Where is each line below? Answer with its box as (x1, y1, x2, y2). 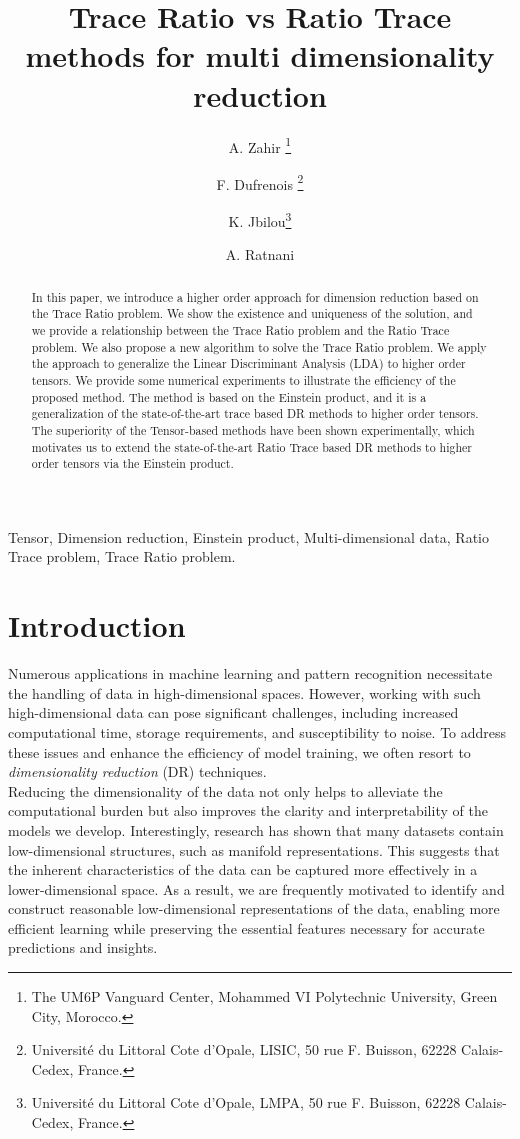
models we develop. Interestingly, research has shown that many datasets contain (8, 819, 504, 840)
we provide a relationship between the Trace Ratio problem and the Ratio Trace (31, 321, 450, 338)
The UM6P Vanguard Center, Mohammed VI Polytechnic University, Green (31, 986, 498, 1007)
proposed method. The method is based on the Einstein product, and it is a (31, 388, 427, 405)
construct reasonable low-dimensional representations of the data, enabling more (8, 898, 500, 919)
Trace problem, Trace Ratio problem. (8, 546, 236, 567)
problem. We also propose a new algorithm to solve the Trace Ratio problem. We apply (31, 338, 487, 355)
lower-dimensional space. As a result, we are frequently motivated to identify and (8, 878, 505, 899)
